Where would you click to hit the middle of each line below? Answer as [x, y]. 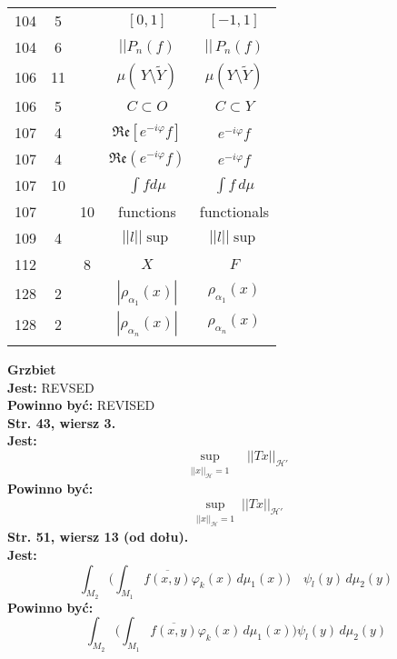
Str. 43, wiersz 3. [62, 422]
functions [147, 211]
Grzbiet [32, 369]
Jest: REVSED [51, 387]
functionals [234, 211]
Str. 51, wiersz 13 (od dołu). [98, 537]
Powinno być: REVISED [81, 405]
